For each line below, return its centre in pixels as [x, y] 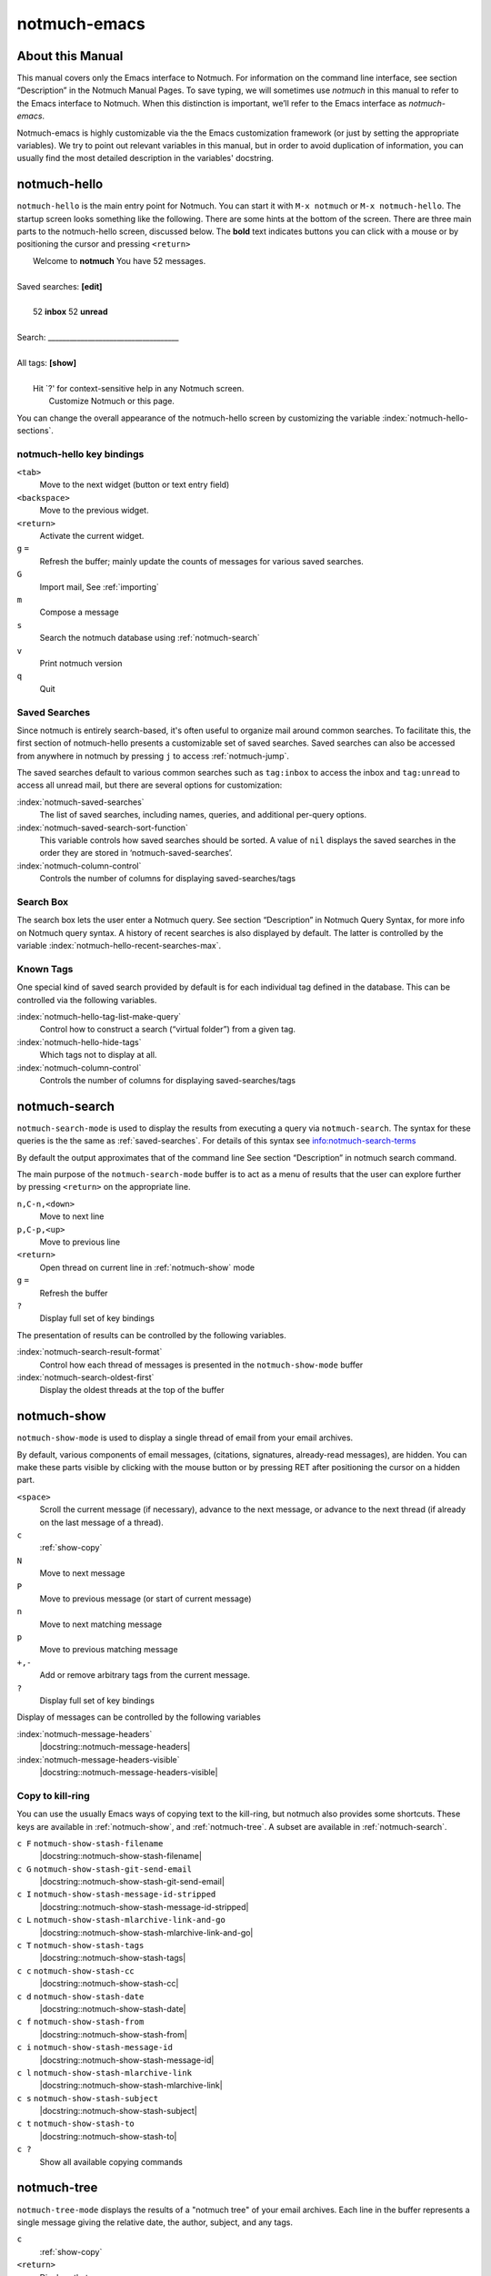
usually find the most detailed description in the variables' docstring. [145, 158]
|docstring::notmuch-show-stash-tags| [113, 1958]
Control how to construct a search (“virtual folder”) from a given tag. [167, 1030]
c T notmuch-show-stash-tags [80, 1946]
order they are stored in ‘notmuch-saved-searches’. [136, 853]
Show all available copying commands [111, 2161]
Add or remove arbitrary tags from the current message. [145, 1675]
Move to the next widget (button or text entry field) [135, 485]
